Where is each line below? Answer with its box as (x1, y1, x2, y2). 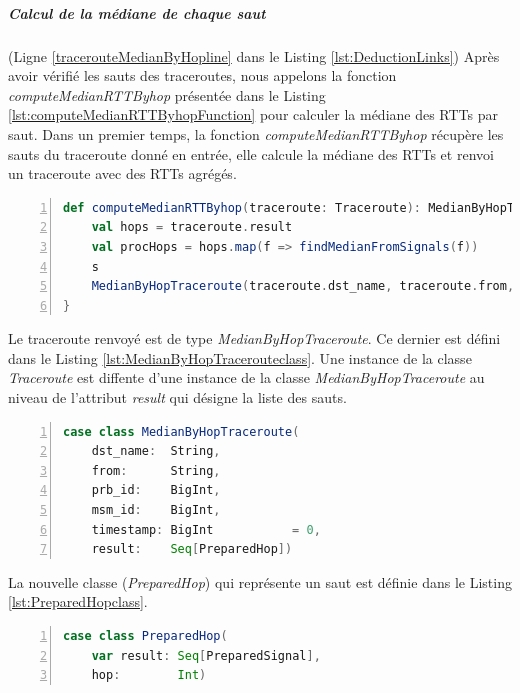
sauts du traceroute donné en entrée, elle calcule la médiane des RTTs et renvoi (8, 143, 494, 164)
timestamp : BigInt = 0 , (91, 522, 321, 537)
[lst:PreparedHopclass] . (8, 591, 148, 612)
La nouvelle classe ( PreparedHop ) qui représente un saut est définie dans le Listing (8, 571, 512, 592)
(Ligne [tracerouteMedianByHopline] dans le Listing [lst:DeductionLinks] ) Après (8, 45, 500, 66)
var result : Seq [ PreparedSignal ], (91, 648, 321, 663)
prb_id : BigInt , (91, 483, 221, 498)
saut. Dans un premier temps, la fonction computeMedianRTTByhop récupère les (8, 123, 504, 144)
